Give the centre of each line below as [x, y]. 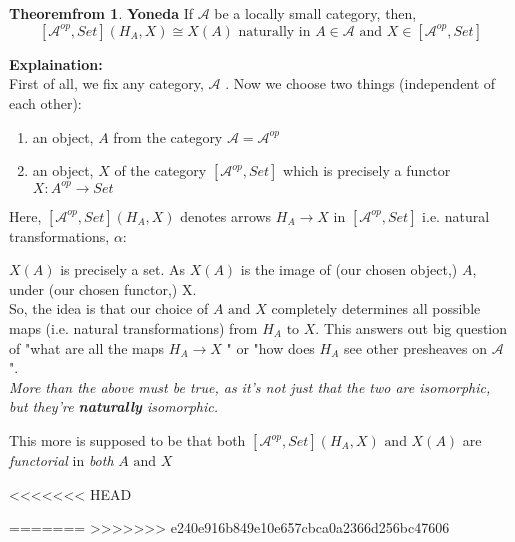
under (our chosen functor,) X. [103, 288]
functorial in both [61, 460]
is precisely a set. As [122, 269]
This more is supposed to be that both [127, 440]
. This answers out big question [411, 328]
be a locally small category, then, [315, 13]
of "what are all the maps [87, 347]
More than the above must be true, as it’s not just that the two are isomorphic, [250, 386]
